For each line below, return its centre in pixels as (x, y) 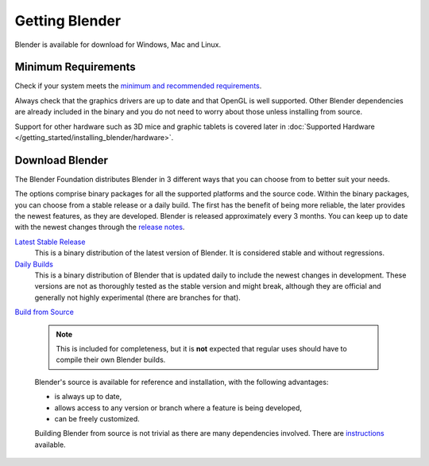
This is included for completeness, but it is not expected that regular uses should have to (201, 349)
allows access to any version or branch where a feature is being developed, (178, 408)
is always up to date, (88, 397)
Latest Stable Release (50, 242)
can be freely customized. (97, 418)
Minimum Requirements (75, 67)
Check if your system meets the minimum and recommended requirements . (138, 86)
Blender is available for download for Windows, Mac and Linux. (118, 45)
